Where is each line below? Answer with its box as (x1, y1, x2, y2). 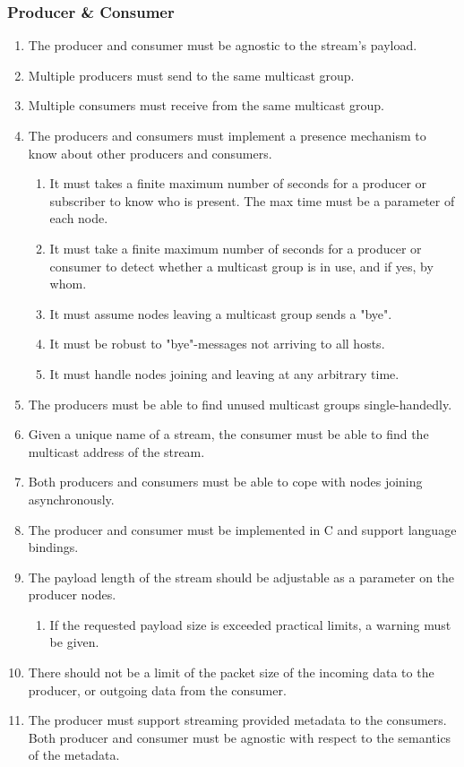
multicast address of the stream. (28, 442, 205, 461)
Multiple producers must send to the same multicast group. (28, 65, 355, 84)
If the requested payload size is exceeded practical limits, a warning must (49, 615, 451, 633)
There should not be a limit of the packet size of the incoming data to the (28, 663, 434, 682)
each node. (49, 209, 108, 228)
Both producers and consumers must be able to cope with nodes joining (28, 472, 423, 491)
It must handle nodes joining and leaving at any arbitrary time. (49, 364, 400, 383)
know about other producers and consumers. (28, 143, 272, 162)
